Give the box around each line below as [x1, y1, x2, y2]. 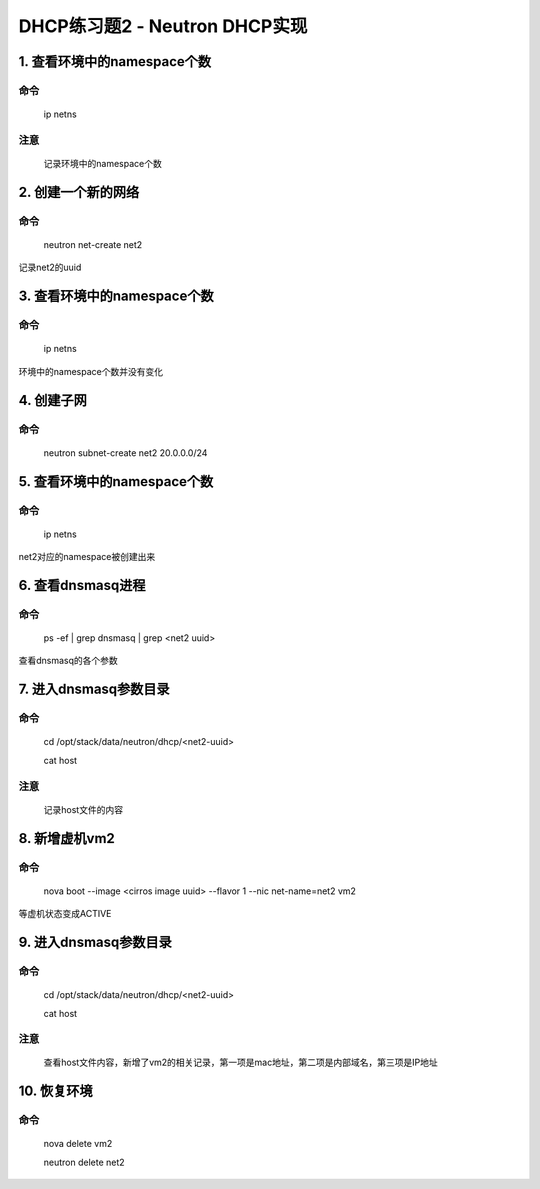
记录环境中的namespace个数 [43, 158, 162, 170]
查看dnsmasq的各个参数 [18, 655, 119, 667]
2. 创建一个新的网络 [18, 183, 140, 200]
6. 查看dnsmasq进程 [18, 576, 146, 594]
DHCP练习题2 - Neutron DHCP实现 [18, 15, 308, 37]
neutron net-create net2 [43, 239, 143, 251]
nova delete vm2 [43, 1138, 113, 1150]
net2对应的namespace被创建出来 [18, 551, 156, 563]
